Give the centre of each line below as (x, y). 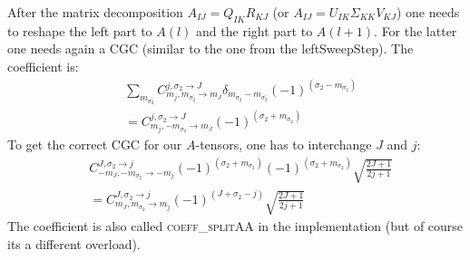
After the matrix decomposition (95, 12)
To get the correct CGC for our (95, 144)
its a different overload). (74, 244)
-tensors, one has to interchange (284, 144)
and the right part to (255, 30)
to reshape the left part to (80, 30)
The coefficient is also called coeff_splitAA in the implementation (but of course (235, 226)
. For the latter (416, 30)
